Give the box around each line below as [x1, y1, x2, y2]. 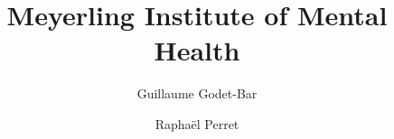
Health [154, 32, 240, 69]
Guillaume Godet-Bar [136, 84, 258, 103]
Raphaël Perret [155, 114, 239, 133]
